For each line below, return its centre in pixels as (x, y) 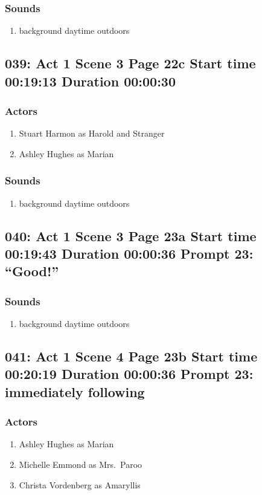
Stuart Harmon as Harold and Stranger (92, 133)
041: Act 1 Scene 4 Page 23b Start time (131, 356)
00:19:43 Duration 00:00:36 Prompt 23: (129, 253)
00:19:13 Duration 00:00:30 (90, 81)
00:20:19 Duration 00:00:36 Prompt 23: (129, 374)
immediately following (75, 391)
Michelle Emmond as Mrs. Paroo (81, 464)
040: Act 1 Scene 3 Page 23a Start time (131, 235)
